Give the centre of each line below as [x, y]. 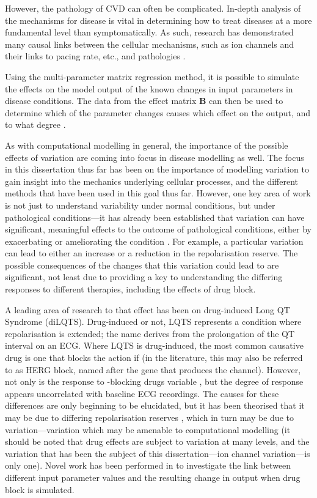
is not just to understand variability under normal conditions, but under [140, 205]
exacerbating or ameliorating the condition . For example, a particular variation [154, 241]
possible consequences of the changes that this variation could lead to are [142, 265]
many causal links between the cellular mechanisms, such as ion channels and [150, 44]
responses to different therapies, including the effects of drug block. [130, 289]
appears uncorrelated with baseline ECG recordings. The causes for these [142, 393]
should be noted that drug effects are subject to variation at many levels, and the [157, 441]
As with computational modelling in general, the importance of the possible [147, 145]
